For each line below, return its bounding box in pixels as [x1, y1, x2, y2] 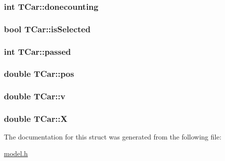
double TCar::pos [4, 68, 74, 80]
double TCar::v [4, 90, 65, 102]
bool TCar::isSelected [4, 23, 91, 35]
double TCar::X [4, 113, 68, 125]
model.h [4, 148, 28, 159]
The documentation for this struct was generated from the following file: [4, 132, 222, 142]
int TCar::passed [4, 45, 71, 57]
